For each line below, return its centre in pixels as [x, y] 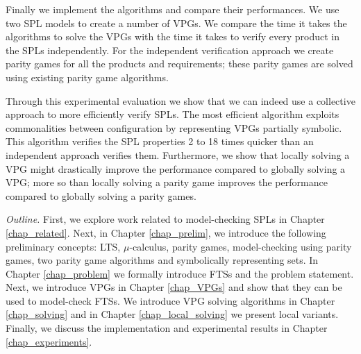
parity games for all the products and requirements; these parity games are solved [179, 64]
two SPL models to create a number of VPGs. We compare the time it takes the [176, 23]
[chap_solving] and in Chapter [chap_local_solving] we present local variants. [172, 314]
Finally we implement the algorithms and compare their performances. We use [173, 9]
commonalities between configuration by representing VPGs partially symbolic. [174, 127]
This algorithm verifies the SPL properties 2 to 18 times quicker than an [160, 141]
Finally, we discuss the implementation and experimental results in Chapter [167, 328]
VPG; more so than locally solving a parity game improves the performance [167, 182]
